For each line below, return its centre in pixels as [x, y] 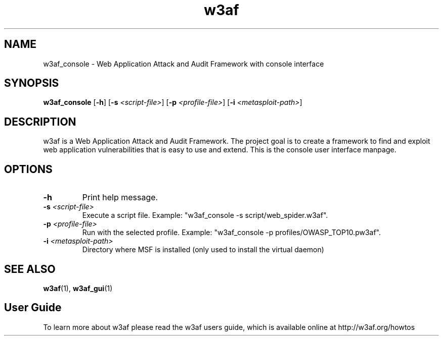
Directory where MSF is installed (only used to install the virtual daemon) [203, 250]
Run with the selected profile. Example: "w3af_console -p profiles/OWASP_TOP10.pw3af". [232, 233]
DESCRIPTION [40, 122]
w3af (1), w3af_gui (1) [78, 288]
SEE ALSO [30, 269]
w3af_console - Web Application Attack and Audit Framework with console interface [184, 64]
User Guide [33, 308]
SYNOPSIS [32, 83]
